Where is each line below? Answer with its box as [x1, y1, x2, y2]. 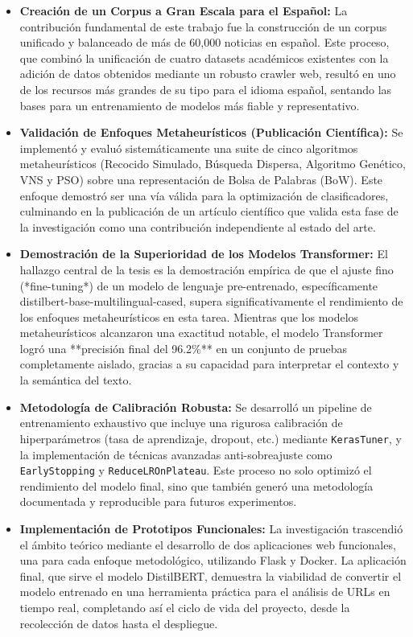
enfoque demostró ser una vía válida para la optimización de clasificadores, [19, 187, 389, 203]
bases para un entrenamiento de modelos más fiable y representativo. [19, 97, 360, 113]
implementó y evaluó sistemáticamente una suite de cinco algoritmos [19, 139, 358, 156]
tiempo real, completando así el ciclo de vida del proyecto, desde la [19, 598, 350, 615]
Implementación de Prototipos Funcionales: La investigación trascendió [19, 520, 403, 536]
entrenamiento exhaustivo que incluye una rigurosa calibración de [19, 414, 343, 431]
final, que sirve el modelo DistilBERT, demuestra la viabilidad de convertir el [19, 567, 402, 584]
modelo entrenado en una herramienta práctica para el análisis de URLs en [19, 583, 390, 600]
